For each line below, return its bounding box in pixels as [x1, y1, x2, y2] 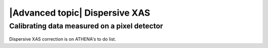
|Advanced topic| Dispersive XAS [9, 7, 150, 18]
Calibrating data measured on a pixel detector [9, 22, 163, 30]
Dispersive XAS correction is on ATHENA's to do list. [9, 36, 116, 42]
